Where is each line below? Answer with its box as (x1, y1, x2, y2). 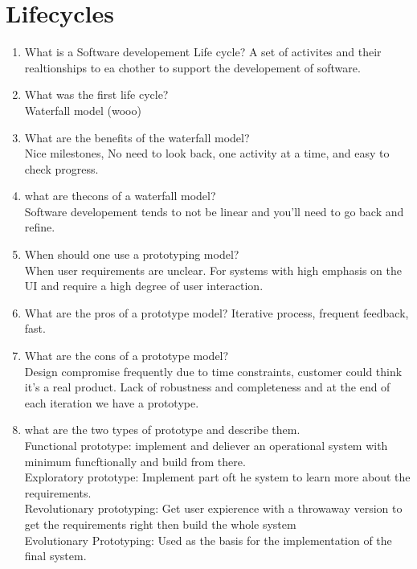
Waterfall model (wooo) (24, 101, 141, 118)
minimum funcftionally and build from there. (24, 452, 246, 469)
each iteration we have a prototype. (24, 394, 199, 411)
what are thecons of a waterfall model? (24, 187, 216, 204)
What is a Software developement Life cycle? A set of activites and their (24, 43, 382, 60)
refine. (24, 219, 55, 235)
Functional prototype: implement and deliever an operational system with (24, 437, 388, 453)
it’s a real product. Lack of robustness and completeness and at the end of (24, 379, 390, 395)
